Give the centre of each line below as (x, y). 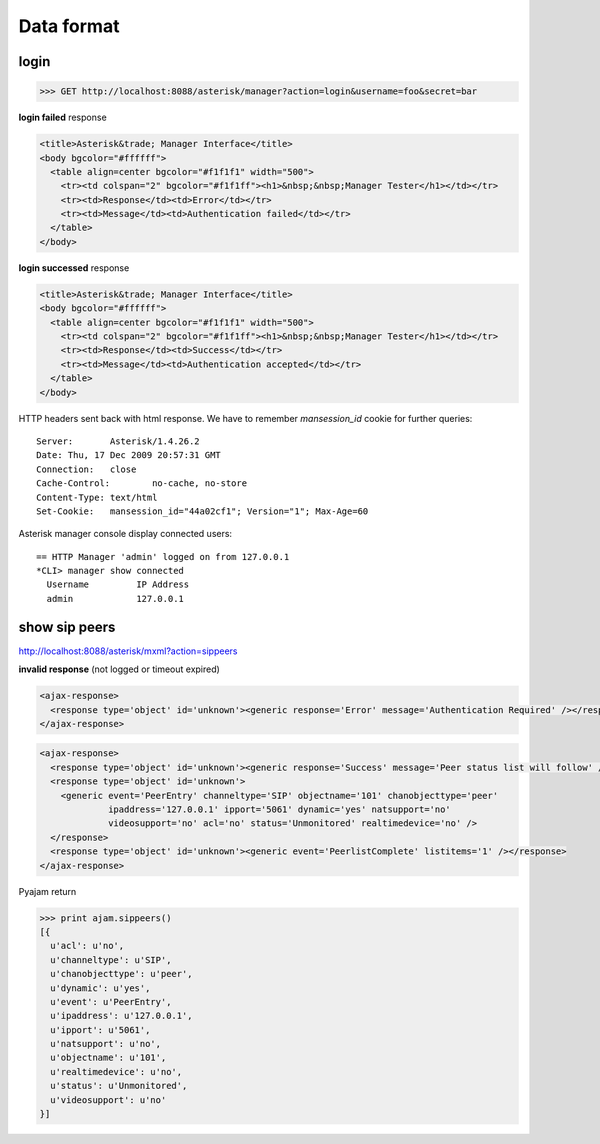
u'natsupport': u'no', (106, 1044)
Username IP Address (118, 584)
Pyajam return (47, 891)
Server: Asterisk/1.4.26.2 (118, 441)
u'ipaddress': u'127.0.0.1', (122, 1016)
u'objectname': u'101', (108, 1058)
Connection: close (86, 469)
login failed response (62, 117)
